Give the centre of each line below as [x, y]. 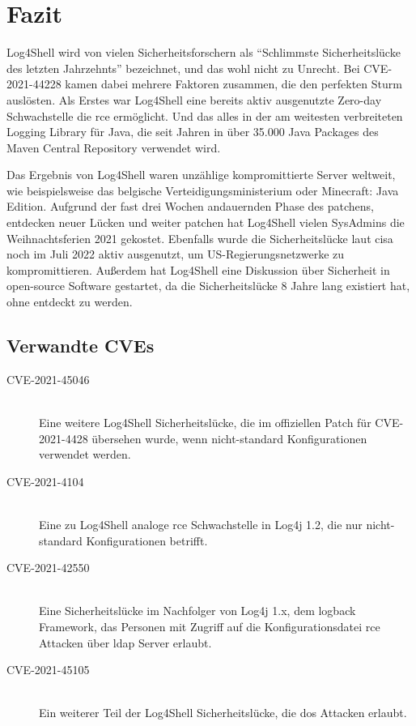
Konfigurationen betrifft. [147, 540]
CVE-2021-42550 [48, 568]
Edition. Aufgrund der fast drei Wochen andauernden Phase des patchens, [190, 206]
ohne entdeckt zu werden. [70, 302]
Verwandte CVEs [81, 346]
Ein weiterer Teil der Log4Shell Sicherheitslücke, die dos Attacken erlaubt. [223, 713]
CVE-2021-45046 [48, 379]
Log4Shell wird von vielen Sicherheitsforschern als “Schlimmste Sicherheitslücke [204, 52]
